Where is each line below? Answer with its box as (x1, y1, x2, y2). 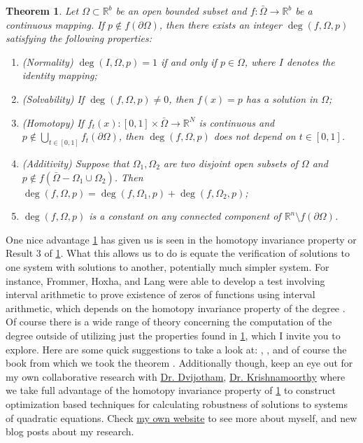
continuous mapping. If (6, 17, 105, 31)
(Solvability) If (22, 91, 85, 106)
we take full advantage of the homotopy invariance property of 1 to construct (6, 383, 336, 398)
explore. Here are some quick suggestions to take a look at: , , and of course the (6, 342, 347, 356)
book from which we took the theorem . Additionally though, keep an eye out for (6, 356, 353, 370)
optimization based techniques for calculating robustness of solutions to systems (6, 396, 348, 411)
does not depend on (213, 129, 296, 143)
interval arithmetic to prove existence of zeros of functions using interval (6, 287, 315, 302)
